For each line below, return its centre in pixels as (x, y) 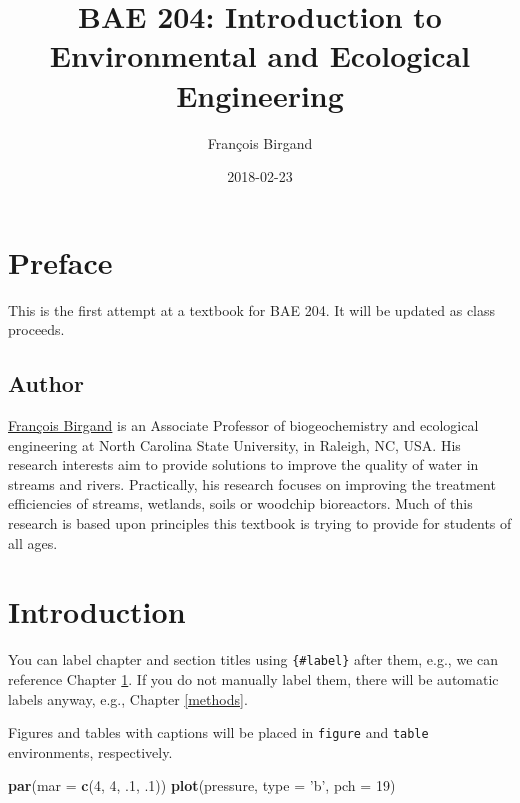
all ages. (33, 542)
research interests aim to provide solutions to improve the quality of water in (243, 464)
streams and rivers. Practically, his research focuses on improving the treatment (252, 483)
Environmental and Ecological (260, 55)
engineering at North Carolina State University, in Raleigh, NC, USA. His (234, 444)
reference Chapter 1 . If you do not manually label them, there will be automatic (253, 678)
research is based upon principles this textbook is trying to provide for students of (260, 522)
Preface (60, 261)
